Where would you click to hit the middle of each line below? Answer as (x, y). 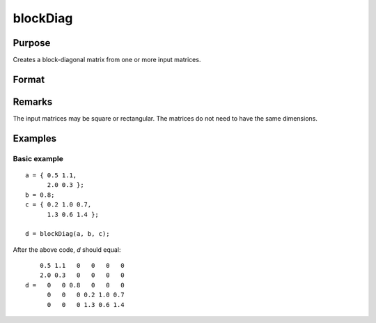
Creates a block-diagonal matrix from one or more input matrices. (107, 60)
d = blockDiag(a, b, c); (68, 234)
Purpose (32, 43)
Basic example (38, 158)
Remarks (33, 102)
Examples (35, 138)
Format (29, 79)
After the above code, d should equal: (67, 249)
